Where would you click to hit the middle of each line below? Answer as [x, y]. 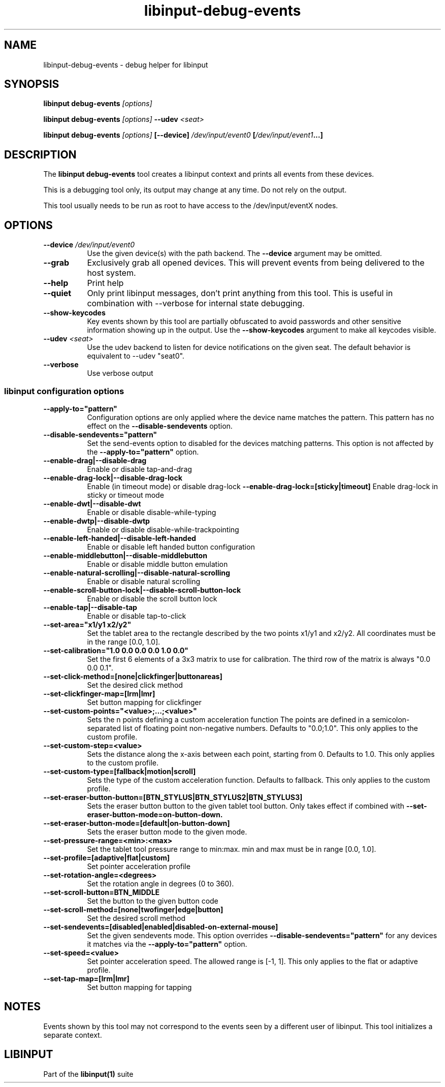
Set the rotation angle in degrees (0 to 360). [161, 883]
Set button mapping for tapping [139, 987]
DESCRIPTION [40, 154]
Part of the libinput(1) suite [88, 1074]
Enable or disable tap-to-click [137, 616]
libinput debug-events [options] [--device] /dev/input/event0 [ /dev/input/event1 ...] [183, 135]
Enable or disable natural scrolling [144, 581]
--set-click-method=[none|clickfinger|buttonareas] [133, 676]
